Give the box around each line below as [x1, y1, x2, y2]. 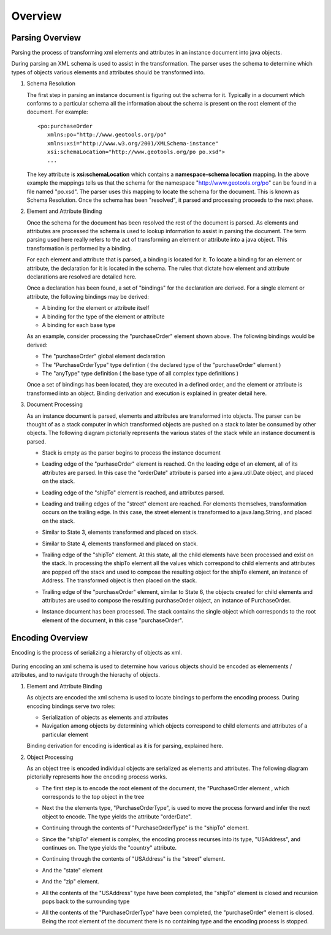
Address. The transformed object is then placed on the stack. [42, 577, 197, 584]
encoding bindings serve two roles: [26, 702, 116, 710]
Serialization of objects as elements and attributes [42, 714, 169, 721]
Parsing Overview [11, 33, 81, 43]
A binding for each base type [42, 321, 116, 328]
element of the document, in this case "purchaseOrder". [42, 617, 183, 624]
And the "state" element [42, 866, 103, 874]
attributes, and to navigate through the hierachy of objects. [11, 671, 161, 679]
